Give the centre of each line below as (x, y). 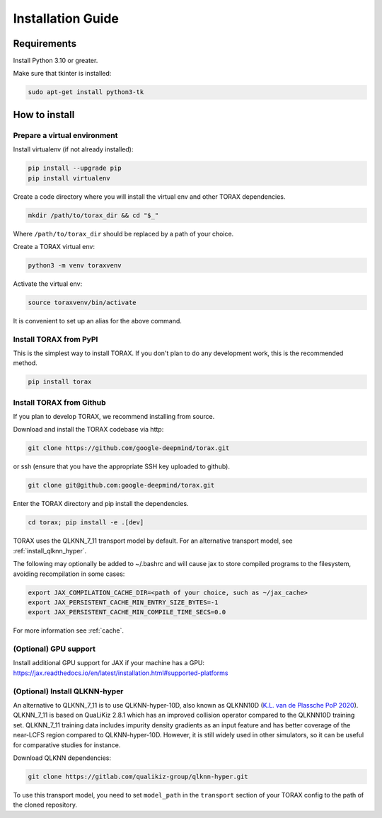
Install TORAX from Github (59, 402)
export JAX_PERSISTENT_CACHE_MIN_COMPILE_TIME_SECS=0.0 (127, 612)
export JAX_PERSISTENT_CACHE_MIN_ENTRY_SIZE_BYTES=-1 (123, 602)
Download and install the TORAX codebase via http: (88, 430)
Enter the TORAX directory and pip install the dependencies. (101, 504)
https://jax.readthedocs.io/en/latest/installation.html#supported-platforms (121, 673)
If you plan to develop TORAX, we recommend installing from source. (114, 417)
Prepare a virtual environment (65, 135)
